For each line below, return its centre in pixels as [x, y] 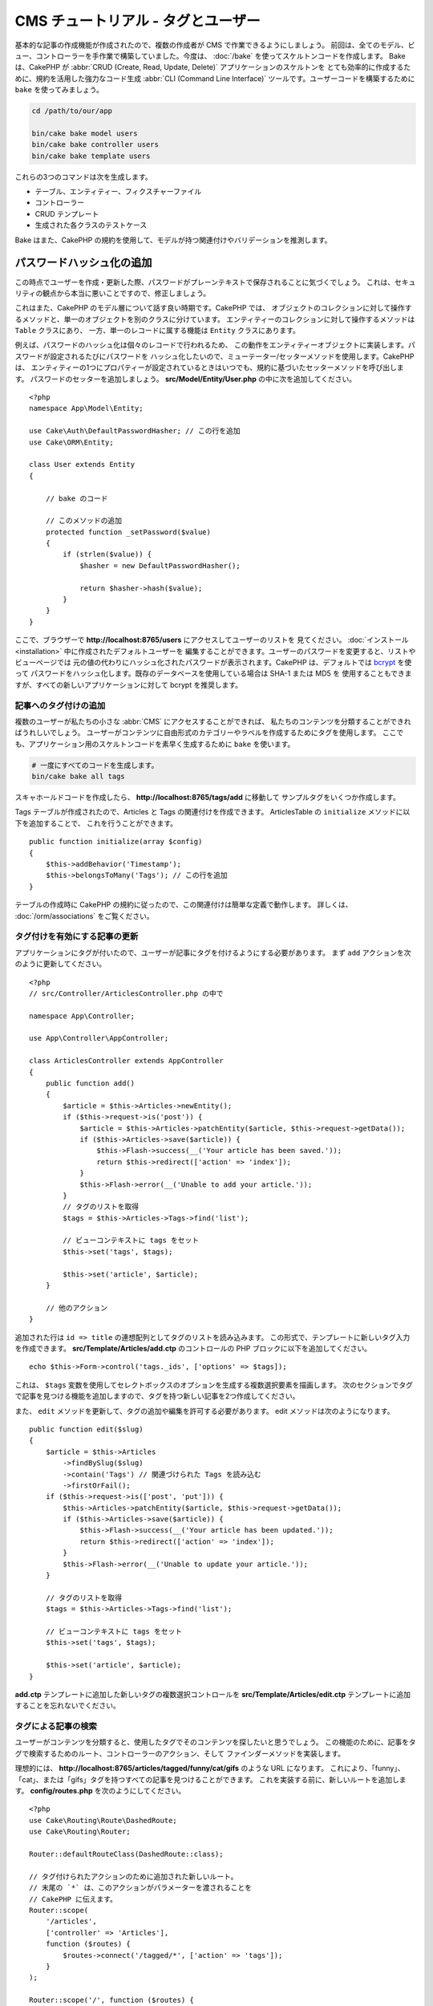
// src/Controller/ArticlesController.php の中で [126, 993]
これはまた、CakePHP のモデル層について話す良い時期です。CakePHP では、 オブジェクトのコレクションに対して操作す [213, 308]
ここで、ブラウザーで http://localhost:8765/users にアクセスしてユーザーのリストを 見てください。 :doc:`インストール [212, 640]
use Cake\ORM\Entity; [71, 442]
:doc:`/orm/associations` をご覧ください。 [84, 916]
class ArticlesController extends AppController [126, 1061]
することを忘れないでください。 [67, 1706]
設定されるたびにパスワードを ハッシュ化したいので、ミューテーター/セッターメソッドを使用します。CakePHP [232, 356]
